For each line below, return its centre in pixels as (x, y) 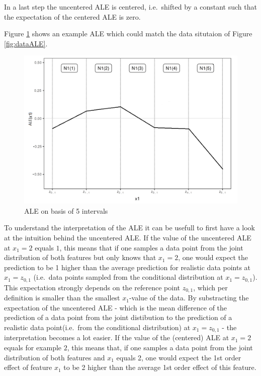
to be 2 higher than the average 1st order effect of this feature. (160, 367)
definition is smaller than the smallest (62, 298)
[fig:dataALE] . (26, 43)
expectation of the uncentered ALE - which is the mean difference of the (116, 307)
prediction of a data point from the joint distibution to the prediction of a (118, 317)
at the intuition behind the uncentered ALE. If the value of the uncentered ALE (128, 237)
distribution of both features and (55, 357)
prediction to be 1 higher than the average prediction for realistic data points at (127, 267)
